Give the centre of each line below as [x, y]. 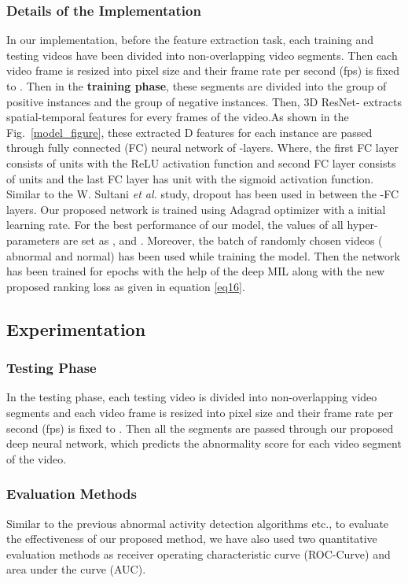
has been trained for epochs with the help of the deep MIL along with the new [196, 271]
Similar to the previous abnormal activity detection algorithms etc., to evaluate [198, 523]
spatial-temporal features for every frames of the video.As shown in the [178, 117]
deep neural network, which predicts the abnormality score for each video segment [204, 443]
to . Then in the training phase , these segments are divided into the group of [197, 86]
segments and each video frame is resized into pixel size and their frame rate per [200, 412]
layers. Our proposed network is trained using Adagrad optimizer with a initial [196, 209]
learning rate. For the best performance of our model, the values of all [175, 225]
